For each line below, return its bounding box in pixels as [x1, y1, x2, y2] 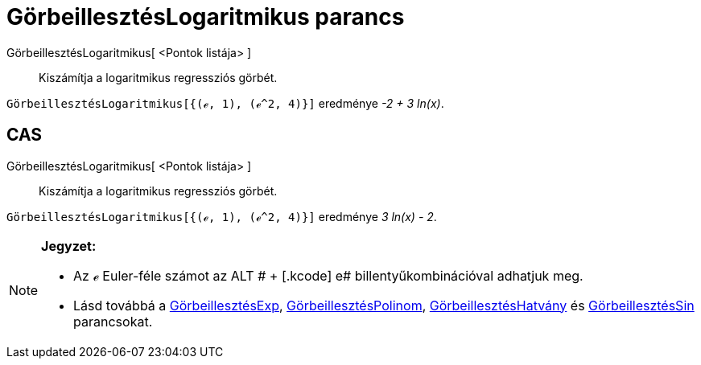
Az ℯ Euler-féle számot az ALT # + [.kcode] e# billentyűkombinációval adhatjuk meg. [73, 267, 583, 284]
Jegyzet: [41, 237, 97, 254]
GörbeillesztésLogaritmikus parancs [6, 3, 405, 31]
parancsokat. [73, 313, 153, 330]
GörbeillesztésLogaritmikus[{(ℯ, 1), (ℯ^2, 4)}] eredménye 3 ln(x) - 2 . [6, 209, 437, 224]
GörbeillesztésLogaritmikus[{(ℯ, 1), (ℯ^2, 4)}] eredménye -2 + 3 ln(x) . [6, 96, 444, 110]
